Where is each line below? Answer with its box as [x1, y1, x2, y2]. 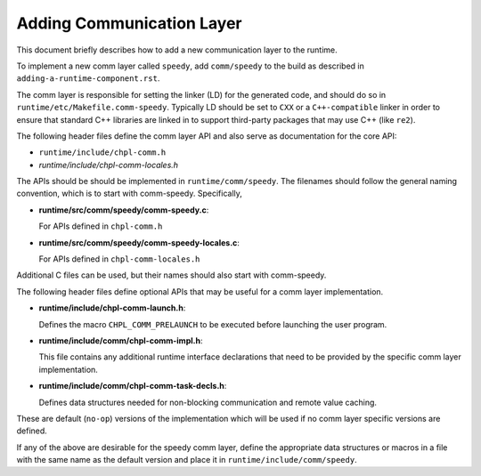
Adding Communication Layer [16, 13, 242, 33]
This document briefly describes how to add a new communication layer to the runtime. [16, 44, 338, 55]
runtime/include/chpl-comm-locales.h [38, 159, 178, 170]
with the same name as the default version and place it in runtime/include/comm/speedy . [16, 455, 357, 465]
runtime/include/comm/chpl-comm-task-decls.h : [38, 381, 227, 391]
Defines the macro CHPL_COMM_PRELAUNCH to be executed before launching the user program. [38, 319, 387, 329]
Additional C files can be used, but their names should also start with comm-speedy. [16, 270, 327, 280]
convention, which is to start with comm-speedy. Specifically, [16, 188, 242, 199]
